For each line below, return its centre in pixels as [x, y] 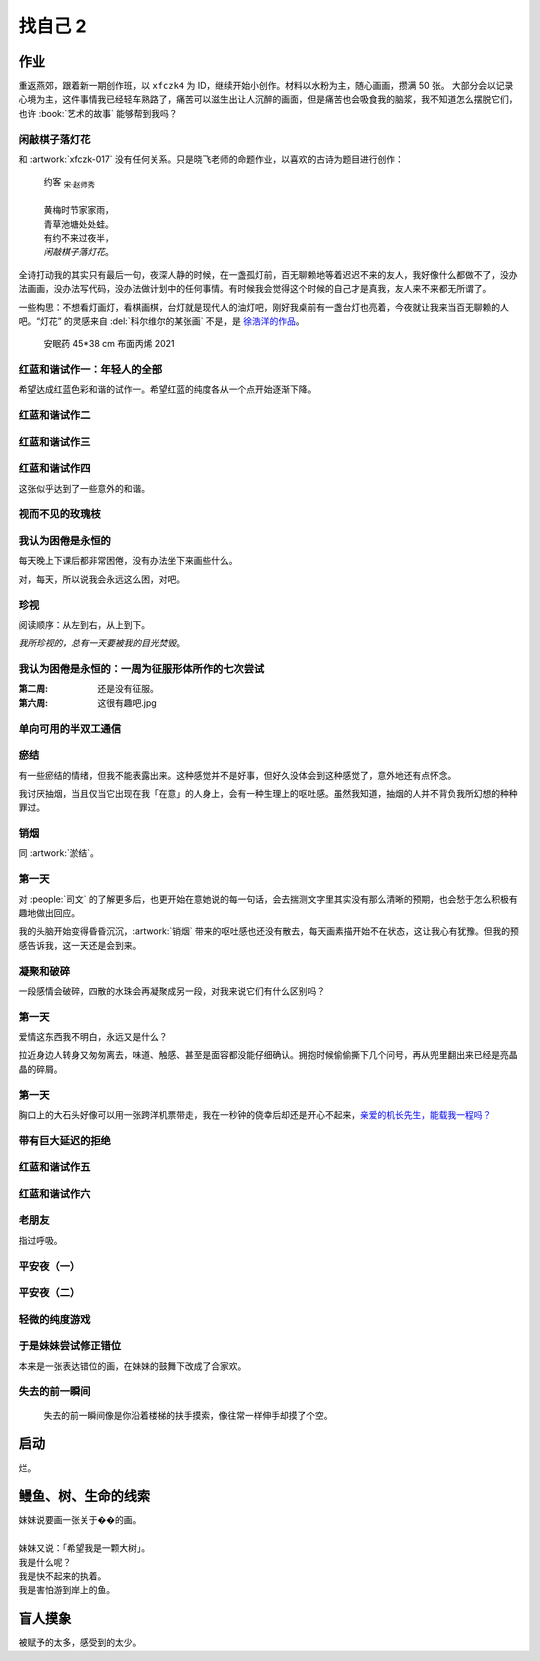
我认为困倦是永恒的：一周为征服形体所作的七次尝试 [141, 669]
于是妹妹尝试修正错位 [70, 1346]
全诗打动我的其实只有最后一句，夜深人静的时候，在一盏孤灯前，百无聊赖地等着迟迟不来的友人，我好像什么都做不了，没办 [268, 274]
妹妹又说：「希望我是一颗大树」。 [84, 1548]
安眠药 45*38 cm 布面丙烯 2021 [109, 344]
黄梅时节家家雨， [78, 210]
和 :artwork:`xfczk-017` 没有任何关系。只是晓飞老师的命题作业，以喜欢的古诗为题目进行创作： [211, 159]
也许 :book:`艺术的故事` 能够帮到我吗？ [98, 113]
